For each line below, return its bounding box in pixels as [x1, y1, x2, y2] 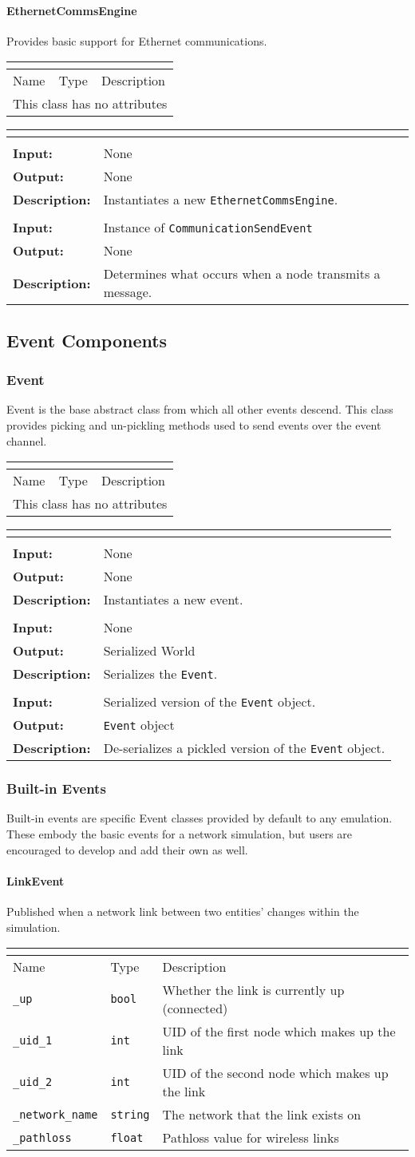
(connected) [162, 999, 228, 1018]
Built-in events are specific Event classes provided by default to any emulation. [6, 810, 393, 826]
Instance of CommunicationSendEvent [103, 218, 313, 237]
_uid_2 [13, 1076, 53, 1089]
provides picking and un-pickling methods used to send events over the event [6, 416, 381, 433]
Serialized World [103, 641, 196, 660]
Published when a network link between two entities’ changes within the [6, 902, 359, 919]
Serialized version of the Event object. [103, 692, 316, 711]
